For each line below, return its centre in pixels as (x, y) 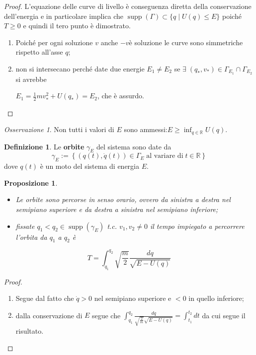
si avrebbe (31, 79)
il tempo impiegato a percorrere (197, 226)
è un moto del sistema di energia (89, 166)
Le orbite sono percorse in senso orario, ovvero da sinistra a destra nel (123, 199)
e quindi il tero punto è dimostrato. (77, 26)
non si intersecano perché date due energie (80, 68)
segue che (106, 315)
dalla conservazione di (49, 315)
